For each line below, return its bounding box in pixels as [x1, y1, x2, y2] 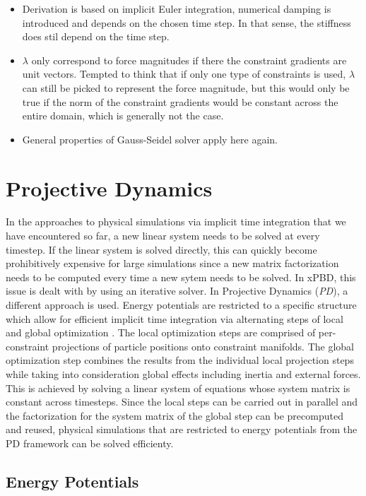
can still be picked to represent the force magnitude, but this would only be [22, 80, 350, 95]
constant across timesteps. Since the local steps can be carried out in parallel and [6, 394, 358, 409]
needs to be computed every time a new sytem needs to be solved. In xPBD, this [6, 269, 356, 284]
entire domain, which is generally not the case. [22, 108, 224, 123]
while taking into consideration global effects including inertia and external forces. [6, 367, 361, 381]
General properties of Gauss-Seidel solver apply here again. [22, 131, 278, 146]
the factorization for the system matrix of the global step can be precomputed [6, 408, 343, 423]
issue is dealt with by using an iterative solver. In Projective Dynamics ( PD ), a [6, 283, 348, 298]
